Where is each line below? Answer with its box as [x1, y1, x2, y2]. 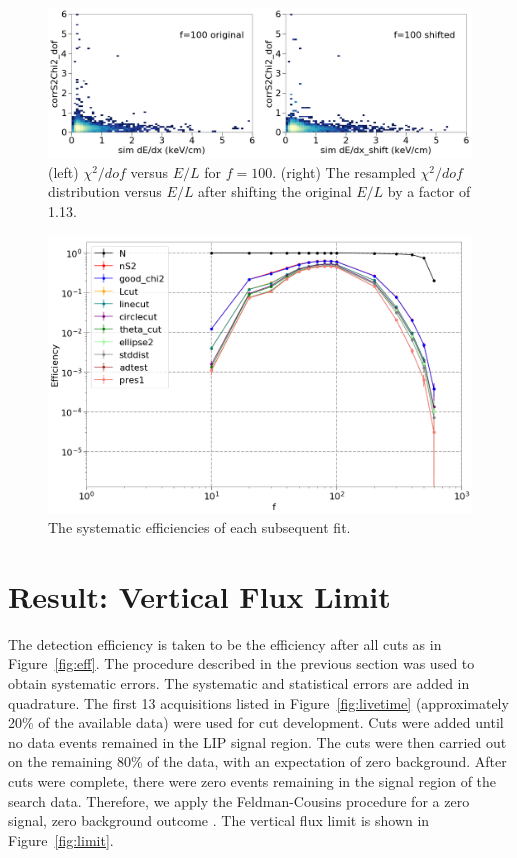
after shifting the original [198, 181, 352, 202]
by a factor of [387, 181, 471, 202]
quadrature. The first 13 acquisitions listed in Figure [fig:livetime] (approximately [8, 692, 509, 713]
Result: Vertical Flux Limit [8, 575, 391, 616]
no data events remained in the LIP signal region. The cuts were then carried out [8, 731, 507, 752]
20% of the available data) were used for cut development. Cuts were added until [8, 712, 504, 733]
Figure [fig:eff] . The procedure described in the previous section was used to [8, 653, 475, 674]
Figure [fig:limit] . [8, 829, 114, 850]
